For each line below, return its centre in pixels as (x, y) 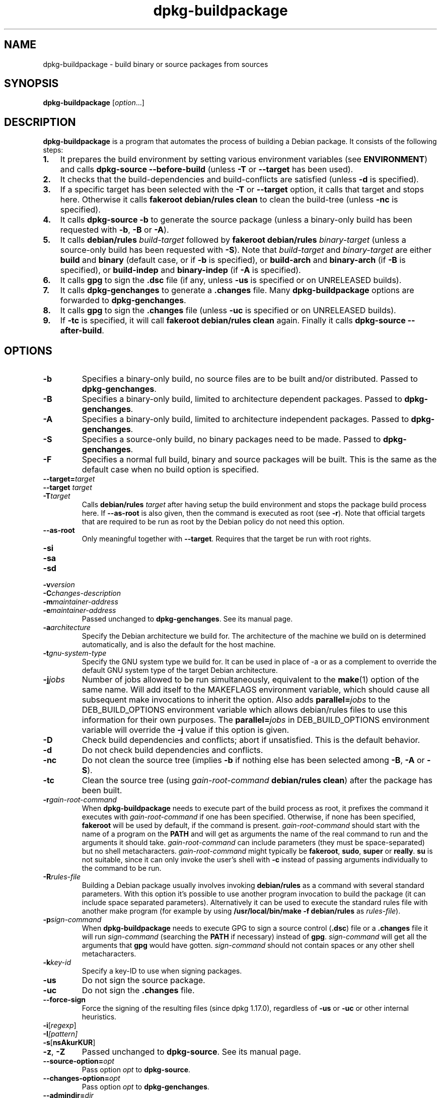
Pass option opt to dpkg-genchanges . (145, 1087)
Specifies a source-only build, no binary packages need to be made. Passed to (231, 439)
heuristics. (99, 1017)
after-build (81, 331)
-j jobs (54, 680)
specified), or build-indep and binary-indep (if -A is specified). (180, 270)
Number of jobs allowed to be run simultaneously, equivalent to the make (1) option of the (250, 680)
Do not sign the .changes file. (138, 990)
